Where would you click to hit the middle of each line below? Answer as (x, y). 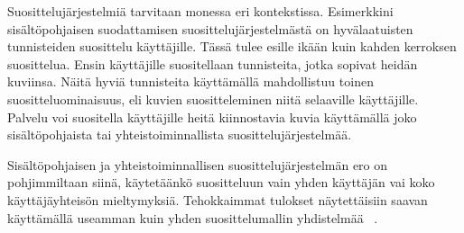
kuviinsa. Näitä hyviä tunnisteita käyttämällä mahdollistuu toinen (190, 81)
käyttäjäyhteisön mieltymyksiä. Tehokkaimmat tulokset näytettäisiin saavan (218, 199)
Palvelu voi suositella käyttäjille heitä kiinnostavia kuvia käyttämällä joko (212, 116)
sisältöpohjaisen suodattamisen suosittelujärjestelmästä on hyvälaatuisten (210, 28)
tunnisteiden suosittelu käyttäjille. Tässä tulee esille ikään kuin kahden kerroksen (232, 46)
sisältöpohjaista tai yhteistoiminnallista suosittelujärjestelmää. (180, 134)
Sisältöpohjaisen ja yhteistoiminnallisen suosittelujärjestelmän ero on (198, 164)
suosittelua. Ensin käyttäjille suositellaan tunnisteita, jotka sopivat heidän (213, 63)
